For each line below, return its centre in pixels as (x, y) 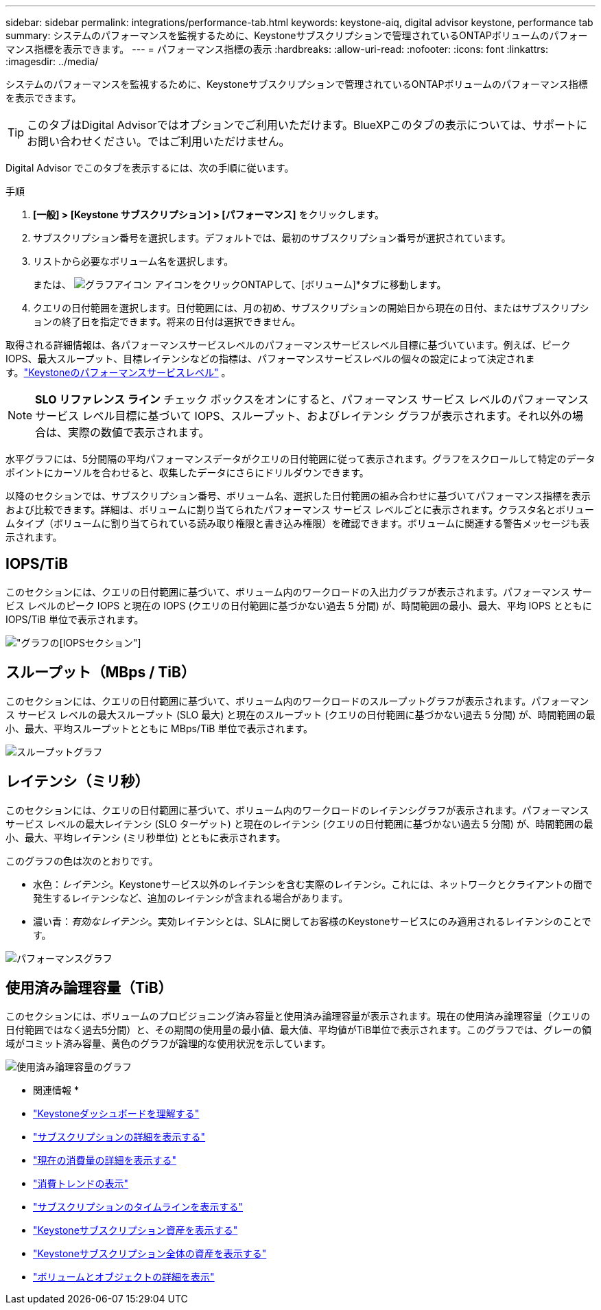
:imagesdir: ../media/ (52, 61)
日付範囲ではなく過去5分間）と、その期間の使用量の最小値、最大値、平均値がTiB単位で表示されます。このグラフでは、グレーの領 (298, 1030)
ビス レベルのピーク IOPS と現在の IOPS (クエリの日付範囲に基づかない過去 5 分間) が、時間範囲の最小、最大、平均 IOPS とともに (299, 605)
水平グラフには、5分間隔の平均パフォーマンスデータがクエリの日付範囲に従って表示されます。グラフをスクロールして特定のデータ (300, 459)
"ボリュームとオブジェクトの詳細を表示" (124, 1277)
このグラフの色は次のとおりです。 (82, 861)
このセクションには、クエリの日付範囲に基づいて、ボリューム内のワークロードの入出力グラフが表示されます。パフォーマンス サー (299, 592)
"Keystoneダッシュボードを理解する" (116, 1114)
